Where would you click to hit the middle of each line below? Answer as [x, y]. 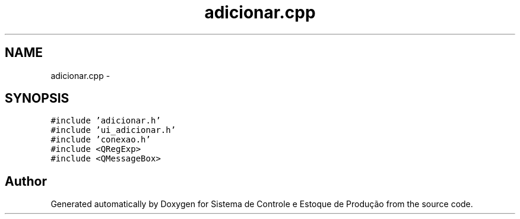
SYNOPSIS [37, 99]
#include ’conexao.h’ [101, 140]
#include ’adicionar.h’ [106, 121]
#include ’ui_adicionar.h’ [113, 130]
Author [26, 181]
